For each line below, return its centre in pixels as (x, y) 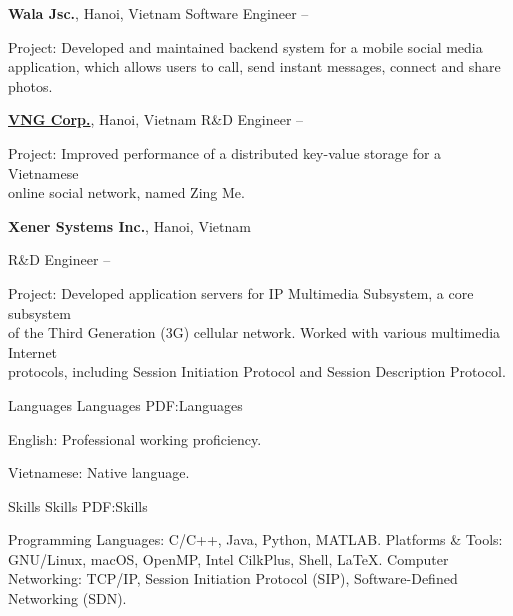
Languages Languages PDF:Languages (125, 404)
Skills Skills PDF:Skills (78, 505)
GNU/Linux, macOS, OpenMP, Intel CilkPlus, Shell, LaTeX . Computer (228, 558)
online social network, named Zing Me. (126, 192)
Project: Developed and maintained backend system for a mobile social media (245, 46)
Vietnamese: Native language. (99, 472)
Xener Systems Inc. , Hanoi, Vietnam (129, 225)
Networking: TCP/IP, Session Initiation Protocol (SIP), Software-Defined (233, 578)
